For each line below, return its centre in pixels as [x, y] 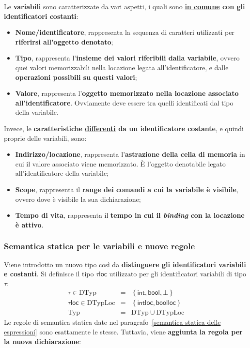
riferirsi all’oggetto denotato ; [64, 41]
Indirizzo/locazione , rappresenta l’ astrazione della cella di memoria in [130, 154]
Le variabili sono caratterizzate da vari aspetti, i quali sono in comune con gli [125, 6]
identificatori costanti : [41, 16]
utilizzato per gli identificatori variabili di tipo [178, 274]
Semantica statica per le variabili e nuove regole [100, 246]
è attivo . [29, 224]
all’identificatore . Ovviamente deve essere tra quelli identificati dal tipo [124, 102]
